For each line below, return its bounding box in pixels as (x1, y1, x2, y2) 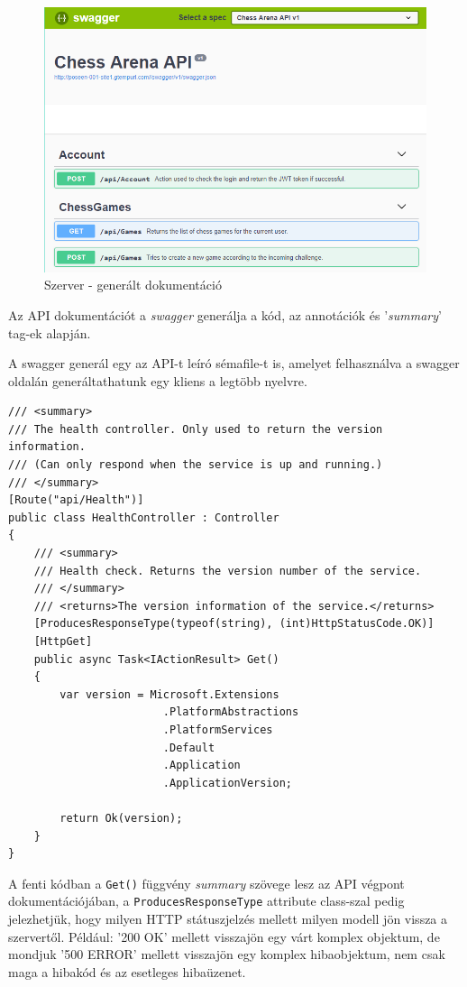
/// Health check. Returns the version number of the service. (33, 564, 422, 577)
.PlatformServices (162, 723, 273, 736)
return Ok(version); (60, 811, 183, 825)
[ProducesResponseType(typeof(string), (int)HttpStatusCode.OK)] (33, 617, 435, 631)
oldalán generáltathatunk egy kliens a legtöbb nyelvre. (8, 371, 307, 390)
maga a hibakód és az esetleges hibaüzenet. (8, 962, 246, 981)
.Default (162, 741, 215, 754)
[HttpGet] (33, 635, 93, 649)
